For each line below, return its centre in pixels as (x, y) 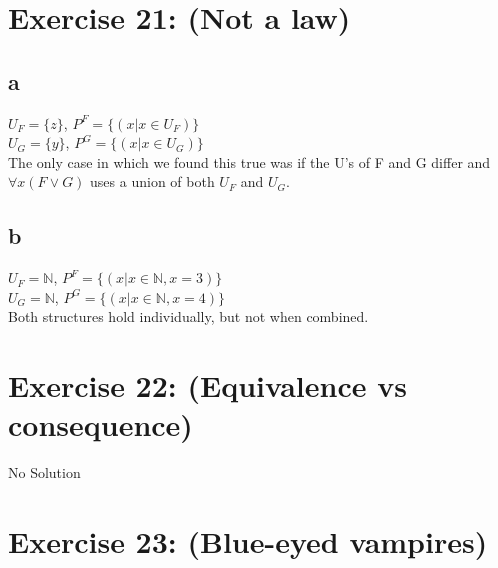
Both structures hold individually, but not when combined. (188, 316)
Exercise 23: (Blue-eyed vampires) (248, 541)
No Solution (44, 472)
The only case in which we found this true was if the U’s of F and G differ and (249, 161)
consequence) (100, 424)
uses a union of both (152, 181)
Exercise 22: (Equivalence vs (207, 385)
